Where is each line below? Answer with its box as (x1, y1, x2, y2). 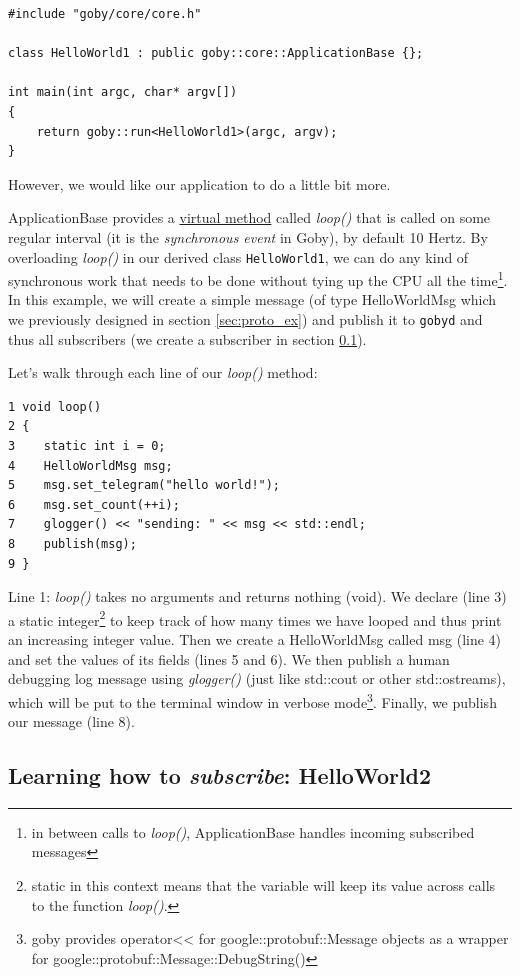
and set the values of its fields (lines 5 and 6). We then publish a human (8, 648, 450, 669)
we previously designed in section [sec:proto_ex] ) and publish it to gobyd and (8, 309, 483, 330)
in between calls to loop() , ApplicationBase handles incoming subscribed (31, 821, 475, 842)
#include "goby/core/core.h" (8, 7, 202, 21)
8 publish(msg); (8, 537, 137, 552)
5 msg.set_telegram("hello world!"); (8, 478, 281, 493)
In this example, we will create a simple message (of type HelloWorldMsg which (8, 289, 497, 310)
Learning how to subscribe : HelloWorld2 (8, 760, 432, 791)
